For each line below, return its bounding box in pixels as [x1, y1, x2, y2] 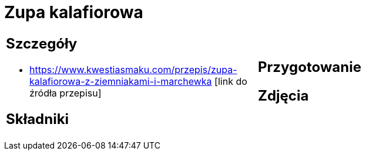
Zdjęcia [258, 87, 309, 104]
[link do [214, 75, 247, 87]
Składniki [6, 110, 69, 128]
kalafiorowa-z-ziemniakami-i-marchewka [29, 75, 212, 87]
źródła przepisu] [29, 87, 102, 99]
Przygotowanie [258, 58, 361, 75]
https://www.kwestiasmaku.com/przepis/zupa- [29, 63, 237, 75]
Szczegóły [6, 35, 78, 52]
